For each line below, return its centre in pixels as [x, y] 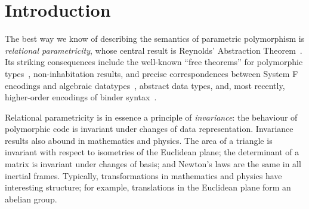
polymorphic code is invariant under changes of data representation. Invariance [149, 129]
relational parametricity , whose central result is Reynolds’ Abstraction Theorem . [154, 50]
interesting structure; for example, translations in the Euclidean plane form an [148, 187]
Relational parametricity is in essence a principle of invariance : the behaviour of [151, 117]
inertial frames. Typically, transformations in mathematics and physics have [143, 175]
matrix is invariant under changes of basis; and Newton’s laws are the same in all [153, 164]
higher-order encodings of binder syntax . [81, 97]
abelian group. [31, 199]
